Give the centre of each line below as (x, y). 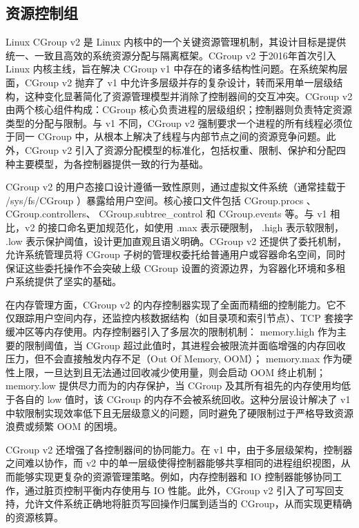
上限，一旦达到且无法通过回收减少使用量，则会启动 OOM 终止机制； (170, 372)
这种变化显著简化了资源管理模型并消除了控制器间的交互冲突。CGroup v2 (188, 96)
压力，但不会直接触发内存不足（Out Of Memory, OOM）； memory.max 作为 (174, 359)
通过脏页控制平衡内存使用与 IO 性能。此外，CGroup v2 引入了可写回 (179, 490)
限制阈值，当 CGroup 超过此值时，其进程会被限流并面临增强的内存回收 (185, 345)
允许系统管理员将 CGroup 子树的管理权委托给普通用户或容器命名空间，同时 (176, 254)
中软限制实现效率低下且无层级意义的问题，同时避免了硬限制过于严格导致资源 (179, 412)
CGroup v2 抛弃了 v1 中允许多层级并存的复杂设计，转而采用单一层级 (179, 82)
